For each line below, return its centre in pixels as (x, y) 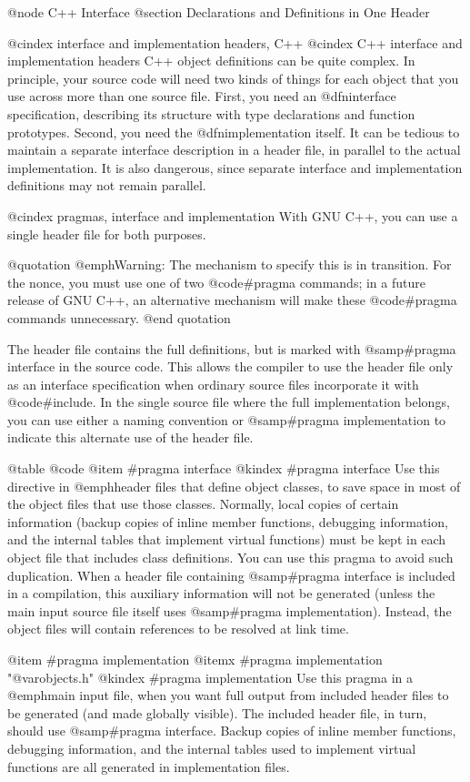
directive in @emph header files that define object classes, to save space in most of (234, 486)
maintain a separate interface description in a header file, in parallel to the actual (234, 150)
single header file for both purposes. (107, 234)
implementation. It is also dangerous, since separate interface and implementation (235, 167)
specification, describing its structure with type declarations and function (211, 113)
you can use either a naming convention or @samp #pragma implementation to (227, 419)
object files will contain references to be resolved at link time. (178, 629)
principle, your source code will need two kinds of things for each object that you (233, 78)
